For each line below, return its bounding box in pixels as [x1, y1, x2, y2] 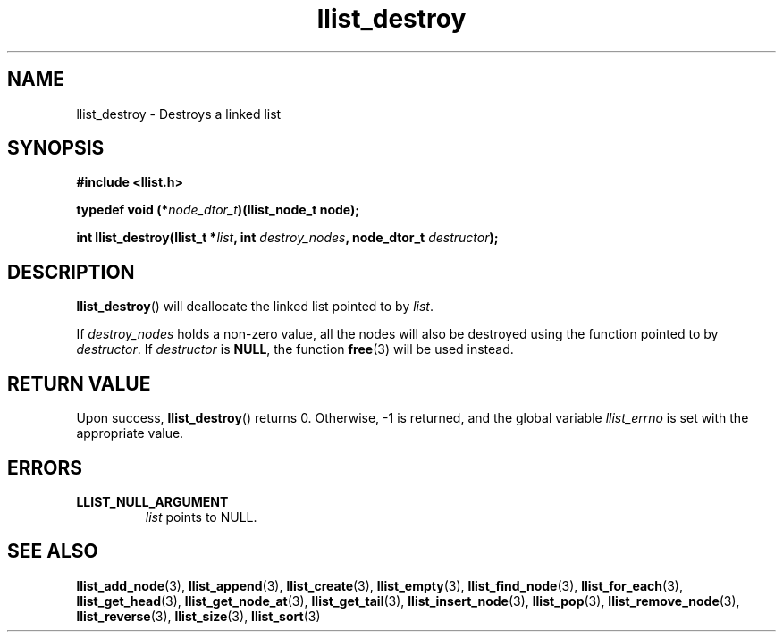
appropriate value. [76, 425, 184, 441]
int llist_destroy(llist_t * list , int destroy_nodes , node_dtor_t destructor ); [76, 230, 499, 246]
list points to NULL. [145, 509, 257, 525]
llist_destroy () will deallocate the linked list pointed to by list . [76, 298, 434, 315]
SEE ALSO [7, 540, 98, 563]
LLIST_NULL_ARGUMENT [76, 493, 229, 509]
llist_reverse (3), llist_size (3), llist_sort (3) [76, 608, 321, 624]
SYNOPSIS [7, 137, 105, 160]
